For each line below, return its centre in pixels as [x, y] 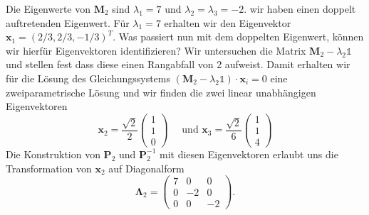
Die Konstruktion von [53, 154]
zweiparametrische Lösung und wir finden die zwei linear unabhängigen [161, 92]
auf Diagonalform [146, 168]
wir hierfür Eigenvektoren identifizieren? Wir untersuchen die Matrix [156, 50]
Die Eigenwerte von [48, 9]
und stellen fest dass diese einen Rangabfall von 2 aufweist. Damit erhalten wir [178, 64]
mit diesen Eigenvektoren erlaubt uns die [249, 154]
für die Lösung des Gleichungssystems [88, 78]
